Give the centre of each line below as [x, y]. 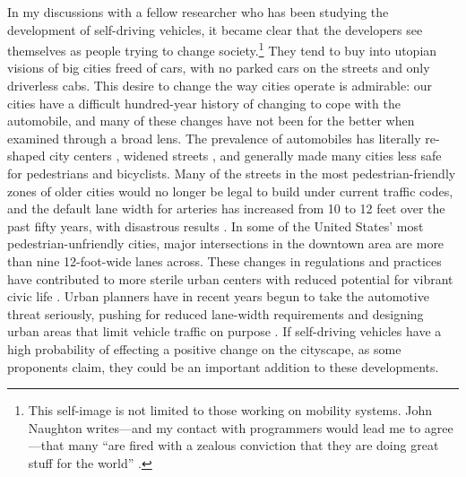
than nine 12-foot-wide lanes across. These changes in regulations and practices [224, 260]
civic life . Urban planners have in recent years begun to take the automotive [218, 296]
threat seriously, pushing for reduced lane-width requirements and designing [216, 313]
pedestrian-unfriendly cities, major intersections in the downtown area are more [226, 243]
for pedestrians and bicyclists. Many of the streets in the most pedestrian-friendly [232, 173]
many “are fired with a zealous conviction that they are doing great [254, 445]
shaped [26, 156]
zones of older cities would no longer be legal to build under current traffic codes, [230, 191]
